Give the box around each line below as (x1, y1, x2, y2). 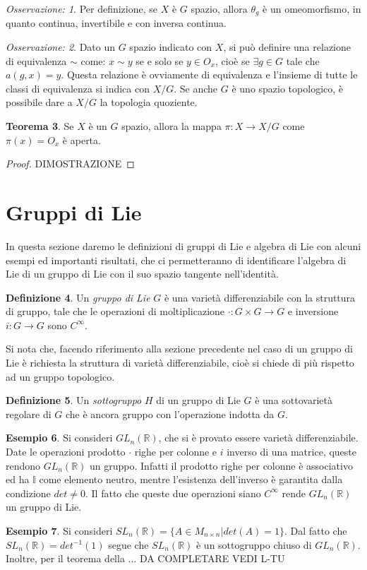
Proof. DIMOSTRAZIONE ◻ (6, 156, 135, 171)
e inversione (287, 304, 339, 319)
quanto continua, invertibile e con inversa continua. (6, 16, 227, 30)
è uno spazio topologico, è (231, 81, 344, 95)
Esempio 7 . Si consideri (6, 523, 113, 538)
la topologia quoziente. (100, 95, 198, 109)
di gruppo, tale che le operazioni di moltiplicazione (6, 304, 225, 319)
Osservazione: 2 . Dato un (6, 40, 116, 54)
